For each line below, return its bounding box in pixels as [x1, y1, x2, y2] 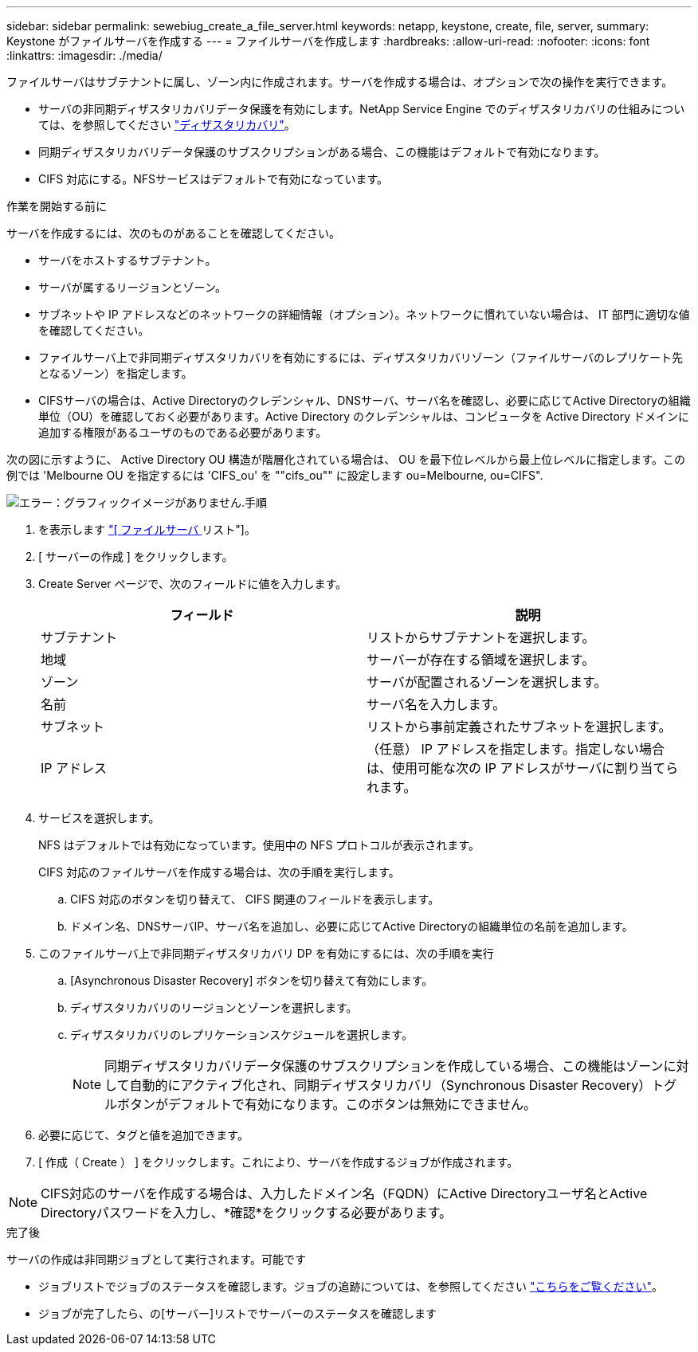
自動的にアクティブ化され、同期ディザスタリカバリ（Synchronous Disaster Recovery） [129, 1077, 652, 1093]
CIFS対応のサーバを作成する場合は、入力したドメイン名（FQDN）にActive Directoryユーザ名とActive [41, 1185, 648, 1201]
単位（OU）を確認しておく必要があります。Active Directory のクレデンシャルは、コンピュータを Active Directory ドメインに [38, 410, 690, 423]
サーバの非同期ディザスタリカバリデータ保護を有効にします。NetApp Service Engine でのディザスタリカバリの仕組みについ [38, 102, 685, 116]
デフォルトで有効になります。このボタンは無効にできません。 [168, 1096, 536, 1112]
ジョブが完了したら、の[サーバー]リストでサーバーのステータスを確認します [38, 1307, 437, 1320]
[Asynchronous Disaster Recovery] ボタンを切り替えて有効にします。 [70, 974, 433, 987]
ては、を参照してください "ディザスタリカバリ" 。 [38, 118, 296, 131]
